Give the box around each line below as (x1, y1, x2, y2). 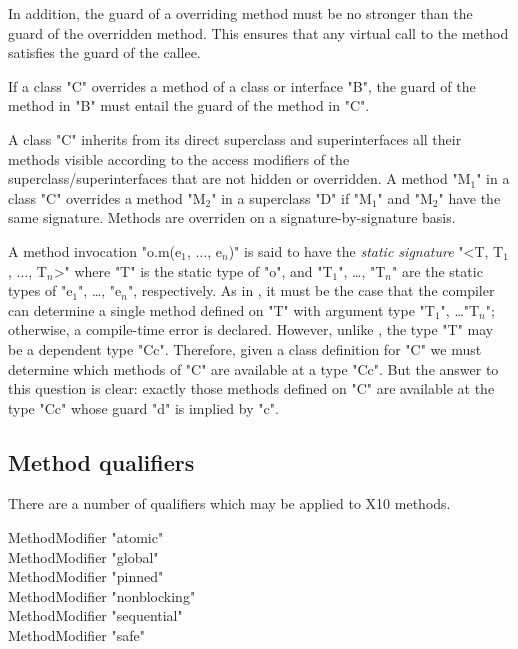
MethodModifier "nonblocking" (8, 585, 196, 606)
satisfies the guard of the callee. (8, 42, 201, 63)
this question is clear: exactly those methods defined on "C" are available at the (8, 378, 495, 399)
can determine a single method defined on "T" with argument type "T (8, 299, 435, 320)
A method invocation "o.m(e (8, 240, 182, 261)
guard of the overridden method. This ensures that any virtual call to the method (8, 22, 509, 43)
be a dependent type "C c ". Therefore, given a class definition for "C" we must (8, 338, 482, 359)
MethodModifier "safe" (8, 625, 146, 646)
